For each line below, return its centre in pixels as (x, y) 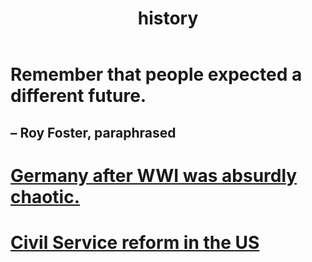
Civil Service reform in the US (135, 242)
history (168, 18)
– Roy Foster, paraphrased (93, 132)
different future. (78, 96)
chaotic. (45, 196)
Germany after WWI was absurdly (154, 175)
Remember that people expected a (156, 74)
